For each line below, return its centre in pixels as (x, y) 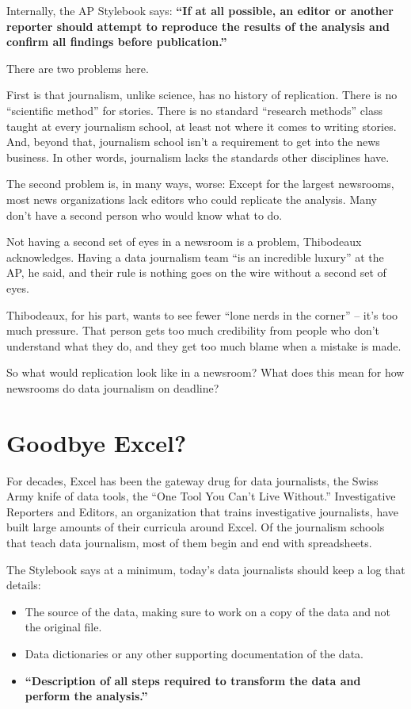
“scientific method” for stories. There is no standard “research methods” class (194, 110)
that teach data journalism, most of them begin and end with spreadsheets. (189, 542)
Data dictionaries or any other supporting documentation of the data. (194, 653)
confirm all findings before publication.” (117, 42)
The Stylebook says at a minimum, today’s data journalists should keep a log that (206, 569)
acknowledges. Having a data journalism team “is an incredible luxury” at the (195, 257)
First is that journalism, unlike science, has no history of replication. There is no (202, 95)
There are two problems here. (78, 68)
